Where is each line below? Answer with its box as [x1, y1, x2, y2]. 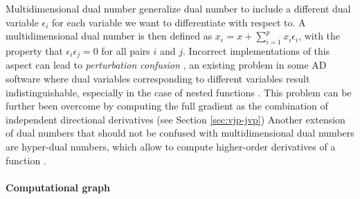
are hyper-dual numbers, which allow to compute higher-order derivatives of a [6, 139, 336, 153]
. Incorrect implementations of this [183, 43, 330, 58]
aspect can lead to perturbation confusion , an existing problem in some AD [6, 58, 327, 72]
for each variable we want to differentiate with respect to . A [52, 15, 306, 29]
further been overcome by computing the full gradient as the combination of [6, 98, 328, 113]
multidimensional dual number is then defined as [6, 28, 213, 43]
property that [6, 43, 63, 58]
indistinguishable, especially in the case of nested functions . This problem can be [6, 85, 352, 99]
